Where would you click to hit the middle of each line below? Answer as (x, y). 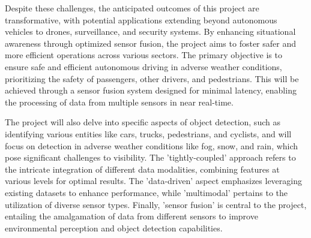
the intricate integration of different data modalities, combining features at (142, 169)
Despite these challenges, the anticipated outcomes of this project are (132, 8)
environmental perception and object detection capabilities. (114, 228)
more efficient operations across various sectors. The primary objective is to (143, 55)
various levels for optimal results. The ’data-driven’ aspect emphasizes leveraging (153, 181)
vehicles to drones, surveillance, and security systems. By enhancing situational (150, 31)
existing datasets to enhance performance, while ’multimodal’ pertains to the (146, 192)
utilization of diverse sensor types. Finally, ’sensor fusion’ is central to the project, (156, 204)
